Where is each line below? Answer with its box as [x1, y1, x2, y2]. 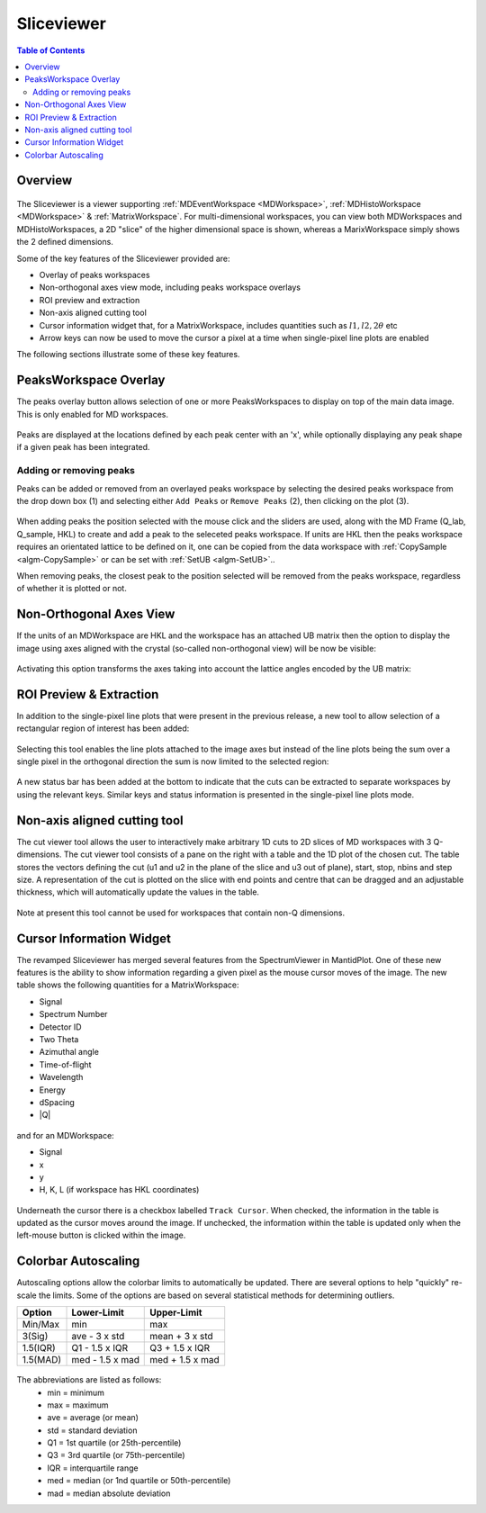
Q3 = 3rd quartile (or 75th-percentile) [47, 1450, 185, 1461]
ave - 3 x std [71, 1330, 125, 1343]
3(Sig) [22, 1330, 49, 1343]
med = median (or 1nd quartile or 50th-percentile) [47, 1475, 231, 1486]
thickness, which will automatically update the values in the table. [16, 887, 260, 897]
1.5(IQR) [22, 1342, 56, 1355]
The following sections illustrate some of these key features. [16, 349, 240, 360]
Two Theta [39, 1033, 79, 1044]
